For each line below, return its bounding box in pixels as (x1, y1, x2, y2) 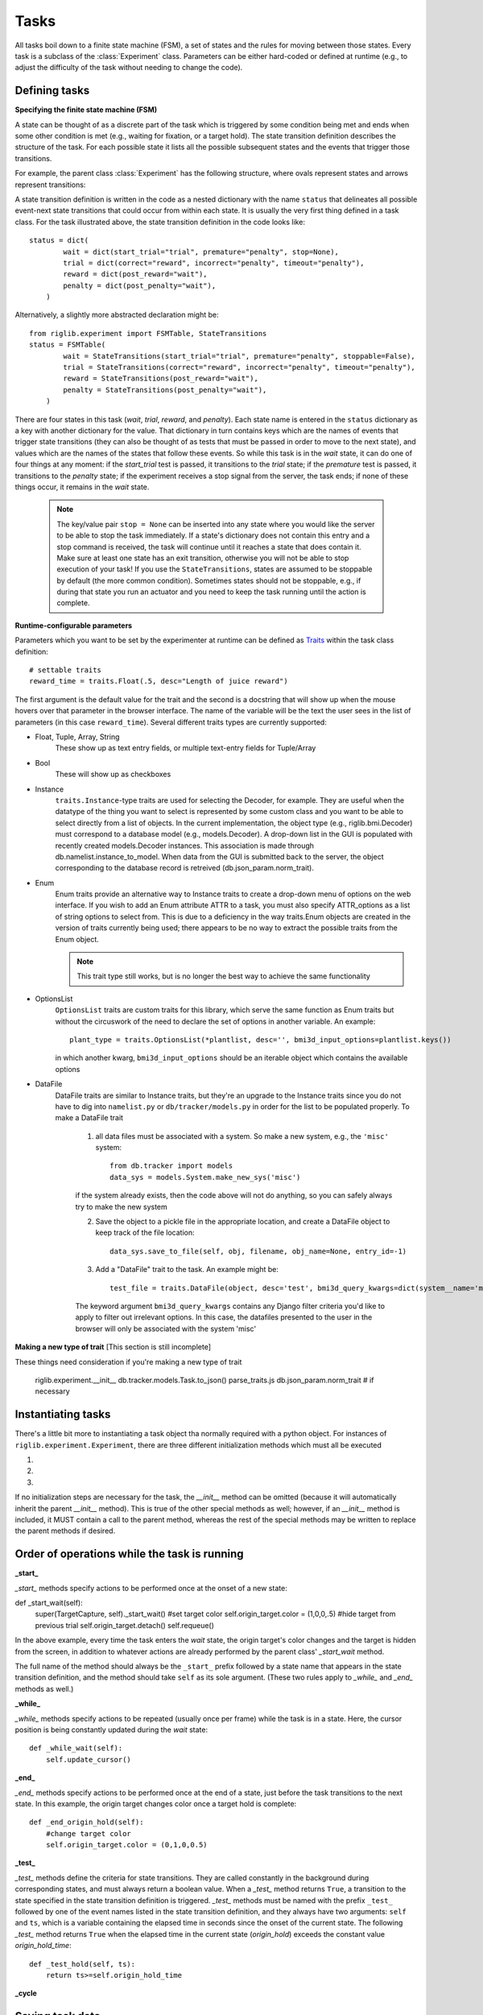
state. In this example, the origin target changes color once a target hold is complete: (14, 1798, 297, 1809)
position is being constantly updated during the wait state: (14, 1725, 208, 1735)
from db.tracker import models (109, 1161, 233, 1170)
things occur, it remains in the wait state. (14, 482, 150, 492)
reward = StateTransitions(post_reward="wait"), (63, 374, 259, 383)
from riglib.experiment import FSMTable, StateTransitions (29, 329, 267, 338)
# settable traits (29, 666, 102, 675)
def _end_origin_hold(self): (29, 1818, 144, 1827)
